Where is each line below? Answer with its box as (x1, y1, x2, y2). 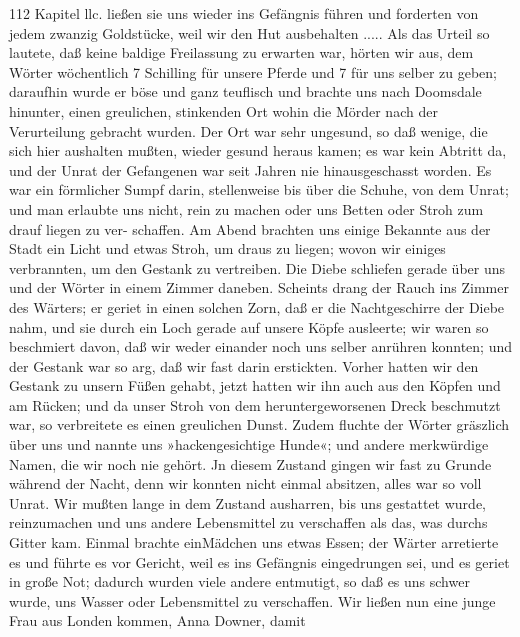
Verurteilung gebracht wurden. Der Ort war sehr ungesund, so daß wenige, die (9, 120, 488, 141)
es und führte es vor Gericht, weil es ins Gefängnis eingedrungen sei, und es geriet (9, 551, 510, 572)
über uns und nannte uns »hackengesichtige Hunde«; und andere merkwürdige (9, 434, 489, 455)
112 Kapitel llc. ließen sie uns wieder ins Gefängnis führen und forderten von (9, 3, 479, 23)
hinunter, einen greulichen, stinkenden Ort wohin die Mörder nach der (9, 100, 438, 121)
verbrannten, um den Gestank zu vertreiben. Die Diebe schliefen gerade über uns (9, 257, 506, 278)
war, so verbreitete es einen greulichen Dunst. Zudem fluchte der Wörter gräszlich (9, 414, 510, 435)
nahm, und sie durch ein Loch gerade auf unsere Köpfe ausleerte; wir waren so (9, 316, 489, 337)
